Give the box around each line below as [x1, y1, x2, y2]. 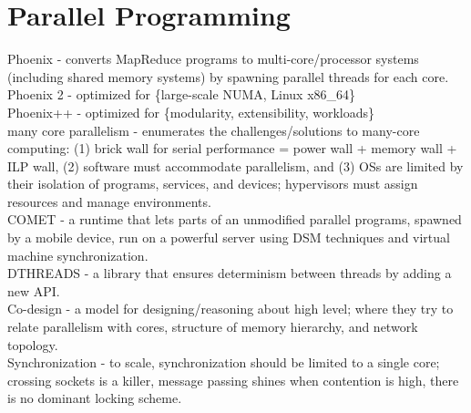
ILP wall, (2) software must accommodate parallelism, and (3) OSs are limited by [7, 156, 464, 175]
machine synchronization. [7, 245, 148, 264]
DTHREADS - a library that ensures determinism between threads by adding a [7, 263, 452, 283]
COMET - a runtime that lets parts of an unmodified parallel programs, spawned [7, 210, 462, 229]
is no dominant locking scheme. [7, 388, 182, 408]
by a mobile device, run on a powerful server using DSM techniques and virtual [7, 228, 450, 247]
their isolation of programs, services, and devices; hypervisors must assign [7, 174, 418, 193]
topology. [7, 335, 58, 354]
